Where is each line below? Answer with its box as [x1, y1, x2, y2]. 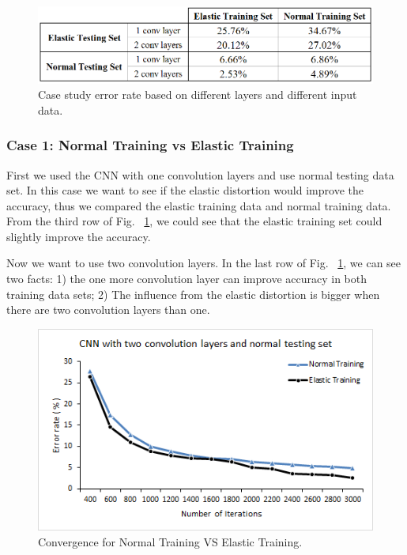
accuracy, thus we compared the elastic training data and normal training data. [6, 197, 391, 213]
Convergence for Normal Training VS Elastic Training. [38, 533, 303, 549]
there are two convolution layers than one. [6, 301, 210, 318]
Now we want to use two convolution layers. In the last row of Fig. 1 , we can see [6, 255, 401, 271]
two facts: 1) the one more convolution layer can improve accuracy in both [6, 270, 367, 287]
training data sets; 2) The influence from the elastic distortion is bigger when [6, 285, 380, 302]
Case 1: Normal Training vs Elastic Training [6, 135, 294, 155]
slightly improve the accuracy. [6, 228, 151, 244]
